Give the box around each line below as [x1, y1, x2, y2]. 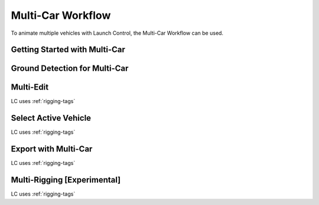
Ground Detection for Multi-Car [11, 64, 129, 74]
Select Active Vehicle [11, 113, 92, 123]
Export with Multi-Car [11, 144, 93, 154]
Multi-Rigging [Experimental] [11, 175, 121, 185]
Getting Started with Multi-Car [11, 45, 125, 55]
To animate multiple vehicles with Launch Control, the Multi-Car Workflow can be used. [11, 29, 224, 37]
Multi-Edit [11, 82, 49, 92]
